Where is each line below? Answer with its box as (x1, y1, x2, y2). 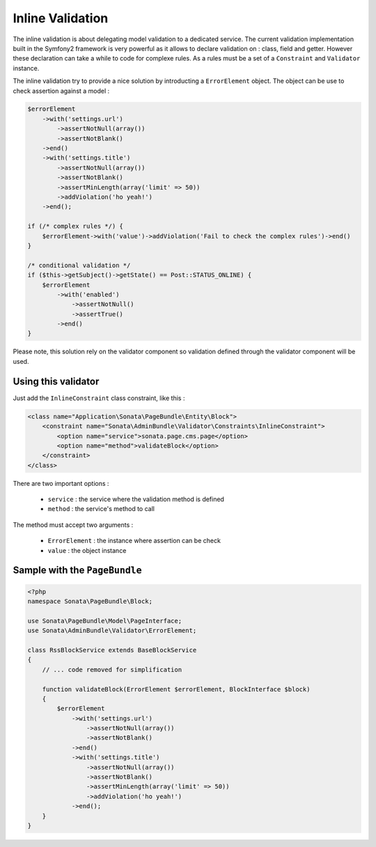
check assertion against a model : (13, 86, 110, 95)
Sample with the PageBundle (13, 565, 142, 577)
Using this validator (13, 375, 100, 387)
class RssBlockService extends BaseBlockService (27, 646, 197, 654)
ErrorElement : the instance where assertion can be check (47, 537, 221, 545)
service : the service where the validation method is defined (47, 495, 224, 503)
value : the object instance (47, 546, 127, 554)
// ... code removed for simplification (42, 666, 182, 673)
